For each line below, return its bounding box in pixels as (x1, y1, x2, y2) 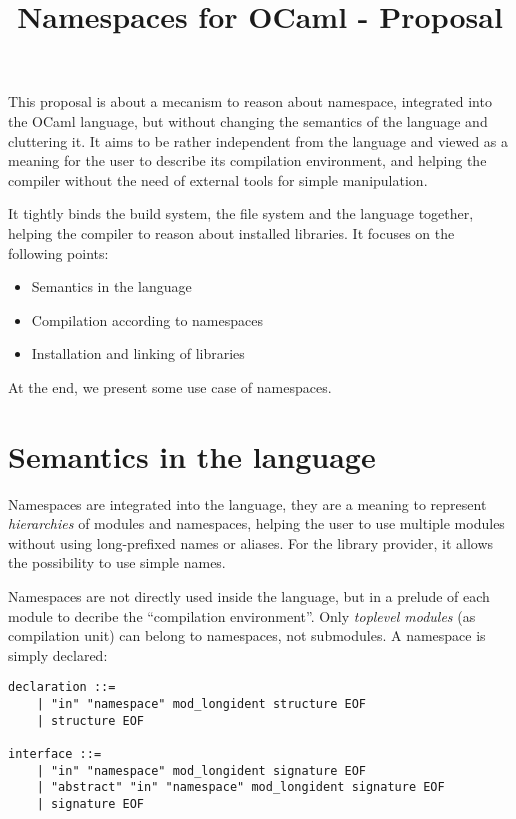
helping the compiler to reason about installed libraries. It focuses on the (8, 222, 455, 243)
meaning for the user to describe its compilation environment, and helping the (8, 150, 487, 171)
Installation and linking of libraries (31, 343, 245, 364)
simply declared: (8, 644, 108, 665)
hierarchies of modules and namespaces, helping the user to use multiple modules (8, 513, 505, 534)
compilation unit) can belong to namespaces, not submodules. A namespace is (8, 625, 486, 646)
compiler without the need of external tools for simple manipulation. (8, 169, 428, 190)
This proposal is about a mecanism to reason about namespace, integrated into (8, 91, 492, 112)
